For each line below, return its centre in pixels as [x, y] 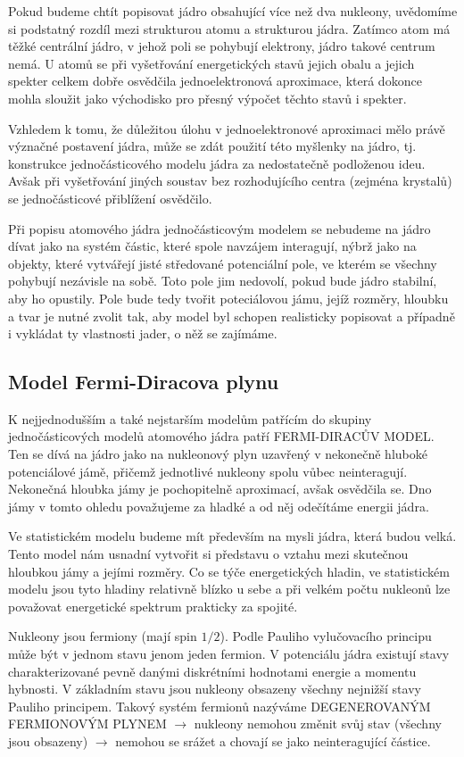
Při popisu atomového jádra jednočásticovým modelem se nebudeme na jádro [220, 228]
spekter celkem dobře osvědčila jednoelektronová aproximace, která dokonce [215, 81]
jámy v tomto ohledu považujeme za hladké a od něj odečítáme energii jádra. [219, 506]
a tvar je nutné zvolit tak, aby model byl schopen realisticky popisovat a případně [232, 316]
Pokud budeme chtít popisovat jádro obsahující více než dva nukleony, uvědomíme [233, 11]
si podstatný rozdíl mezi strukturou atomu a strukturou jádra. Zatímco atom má [229, 28]
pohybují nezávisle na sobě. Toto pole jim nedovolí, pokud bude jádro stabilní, [223, 281]
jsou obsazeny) [48, 740]
